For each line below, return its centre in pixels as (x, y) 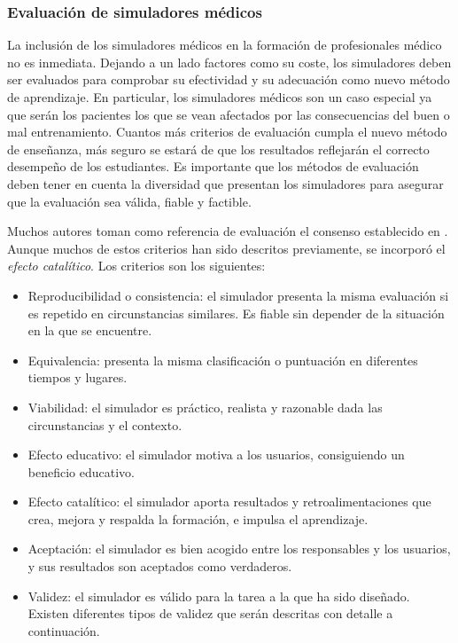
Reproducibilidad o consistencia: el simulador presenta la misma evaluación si (238, 295)
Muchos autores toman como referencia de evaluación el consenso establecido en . (228, 231)
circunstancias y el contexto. (105, 424)
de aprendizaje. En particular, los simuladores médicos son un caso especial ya (220, 97)
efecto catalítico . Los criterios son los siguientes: (136, 266)
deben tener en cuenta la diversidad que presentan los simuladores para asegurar (225, 183)
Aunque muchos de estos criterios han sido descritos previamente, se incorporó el (226, 248)
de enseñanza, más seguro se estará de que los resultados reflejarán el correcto (218, 149)
